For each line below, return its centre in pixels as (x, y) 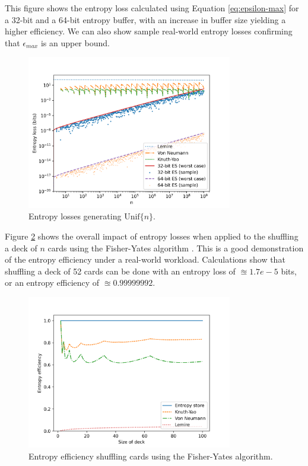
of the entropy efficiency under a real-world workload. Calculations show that (145, 259)
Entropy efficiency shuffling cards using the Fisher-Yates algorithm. (151, 456)
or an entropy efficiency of (52, 283)
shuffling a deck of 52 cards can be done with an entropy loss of (120, 271)
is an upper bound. (75, 42)
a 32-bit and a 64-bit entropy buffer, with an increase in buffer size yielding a (145, 19)
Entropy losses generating (75, 216)
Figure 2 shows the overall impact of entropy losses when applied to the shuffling (152, 236)
